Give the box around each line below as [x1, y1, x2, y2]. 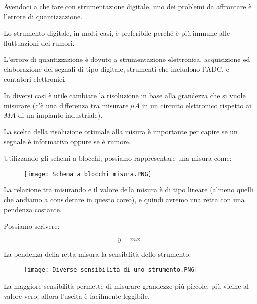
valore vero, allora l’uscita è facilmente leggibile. [4, 290, 150, 301]
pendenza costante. [4, 204, 62, 214]
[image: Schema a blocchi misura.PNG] [24, 170, 152, 178]
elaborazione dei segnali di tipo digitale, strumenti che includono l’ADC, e [4, 63, 229, 74]
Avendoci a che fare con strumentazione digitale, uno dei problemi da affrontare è [4, 1, 252, 11]
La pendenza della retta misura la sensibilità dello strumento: [4, 248, 191, 259]
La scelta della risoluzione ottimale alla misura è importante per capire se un [4, 126, 238, 136]
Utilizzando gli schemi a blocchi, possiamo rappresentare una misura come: [4, 153, 232, 163]
